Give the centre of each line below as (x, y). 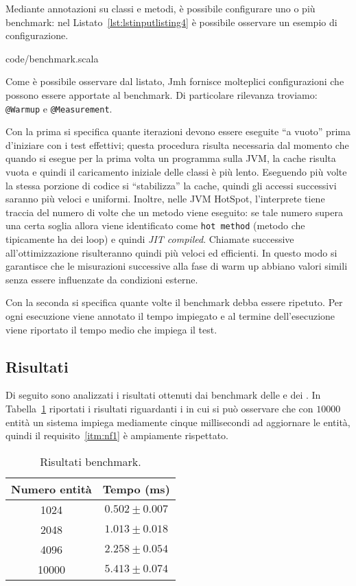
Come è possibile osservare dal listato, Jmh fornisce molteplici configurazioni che (175, 81)
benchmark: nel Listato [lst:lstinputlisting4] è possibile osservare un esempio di (171, 22)
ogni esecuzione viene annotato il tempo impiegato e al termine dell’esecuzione (170, 316)
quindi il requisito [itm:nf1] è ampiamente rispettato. (117, 435)
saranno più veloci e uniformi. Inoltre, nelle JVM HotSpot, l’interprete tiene (165, 199)
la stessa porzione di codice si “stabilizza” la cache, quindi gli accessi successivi (171, 185)
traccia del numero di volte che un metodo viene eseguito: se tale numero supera (174, 212)
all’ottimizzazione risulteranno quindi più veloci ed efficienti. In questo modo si (171, 252)
